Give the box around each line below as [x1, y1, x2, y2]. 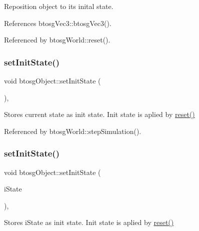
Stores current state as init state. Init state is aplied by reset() [4, 109, 195, 119]
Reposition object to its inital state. [4, 1, 113, 11]
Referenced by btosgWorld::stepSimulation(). [4, 125, 141, 136]
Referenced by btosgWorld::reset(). [4, 34, 110, 45]
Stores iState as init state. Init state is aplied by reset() [4, 217, 174, 227]
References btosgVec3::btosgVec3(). [4, 17, 111, 28]
